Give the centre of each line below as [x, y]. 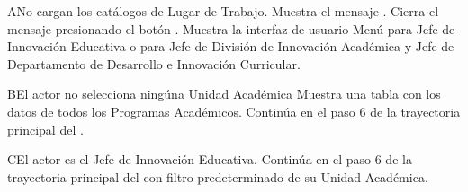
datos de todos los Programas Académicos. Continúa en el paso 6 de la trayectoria [234, 111]
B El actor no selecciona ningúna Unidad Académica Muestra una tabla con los [224, 94]
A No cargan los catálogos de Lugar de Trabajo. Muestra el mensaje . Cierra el [223, 11]
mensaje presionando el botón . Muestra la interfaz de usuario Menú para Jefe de [231, 28]
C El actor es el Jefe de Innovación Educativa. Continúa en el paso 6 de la [210, 159]
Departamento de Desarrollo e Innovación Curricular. [154, 63]
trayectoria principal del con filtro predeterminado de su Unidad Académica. [218, 176]
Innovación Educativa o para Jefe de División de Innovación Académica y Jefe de [231, 46]
